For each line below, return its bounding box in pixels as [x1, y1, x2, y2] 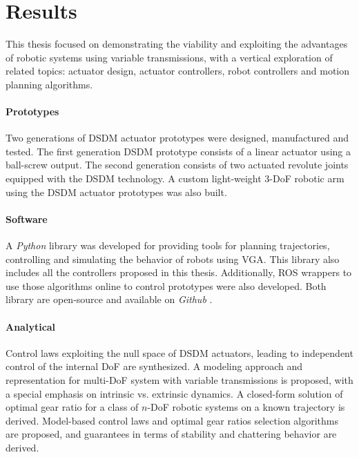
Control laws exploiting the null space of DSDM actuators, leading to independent [6, 345, 353, 360]
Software [6, 211, 48, 226]
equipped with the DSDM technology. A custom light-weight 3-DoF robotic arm [6, 171, 345, 186]
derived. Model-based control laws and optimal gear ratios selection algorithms [6, 413, 339, 427]
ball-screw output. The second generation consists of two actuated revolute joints [6, 157, 349, 172]
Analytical [6, 319, 56, 333]
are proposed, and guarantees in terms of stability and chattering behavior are [6, 427, 337, 441]
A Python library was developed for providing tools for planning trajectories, [6, 238, 330, 253]
